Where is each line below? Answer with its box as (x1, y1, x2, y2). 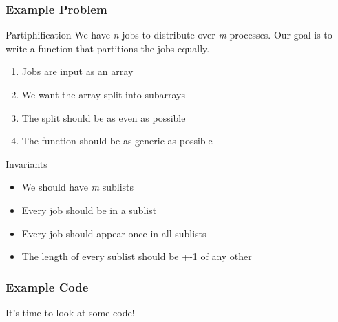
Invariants (6, 156, 47, 171)
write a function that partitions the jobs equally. (6, 41, 210, 55)
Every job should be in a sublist (21, 202, 157, 217)
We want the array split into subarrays (21, 87, 186, 101)
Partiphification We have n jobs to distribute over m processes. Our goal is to (6, 28, 332, 42)
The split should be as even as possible (21, 110, 186, 125)
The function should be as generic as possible (21, 133, 213, 148)
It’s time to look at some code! (6, 305, 135, 319)
